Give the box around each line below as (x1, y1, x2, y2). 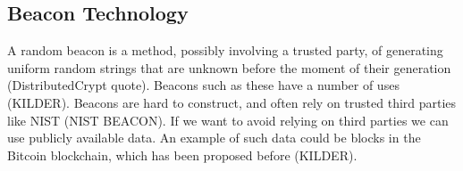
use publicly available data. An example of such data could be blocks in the (7, 128, 421, 147)
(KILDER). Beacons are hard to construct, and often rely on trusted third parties (7, 93, 457, 111)
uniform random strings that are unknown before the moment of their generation (7, 58, 451, 77)
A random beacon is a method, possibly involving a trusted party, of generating (7, 41, 443, 60)
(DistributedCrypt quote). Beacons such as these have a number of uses (7, 76, 400, 94)
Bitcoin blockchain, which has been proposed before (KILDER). (7, 145, 358, 164)
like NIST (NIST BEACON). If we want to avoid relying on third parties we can (7, 110, 449, 129)
